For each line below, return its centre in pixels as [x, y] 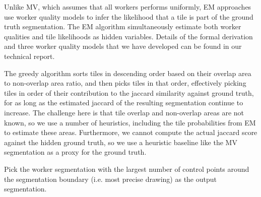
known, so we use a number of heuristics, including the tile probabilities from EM [130, 122]
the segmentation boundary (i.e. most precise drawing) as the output [110, 179]
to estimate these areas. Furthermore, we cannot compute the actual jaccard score [131, 132]
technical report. [29, 56]
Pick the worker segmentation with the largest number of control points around [127, 169]
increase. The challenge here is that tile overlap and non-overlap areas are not [124, 112]
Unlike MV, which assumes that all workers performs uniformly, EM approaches [128, 7]
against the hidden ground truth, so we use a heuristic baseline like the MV [121, 142]
